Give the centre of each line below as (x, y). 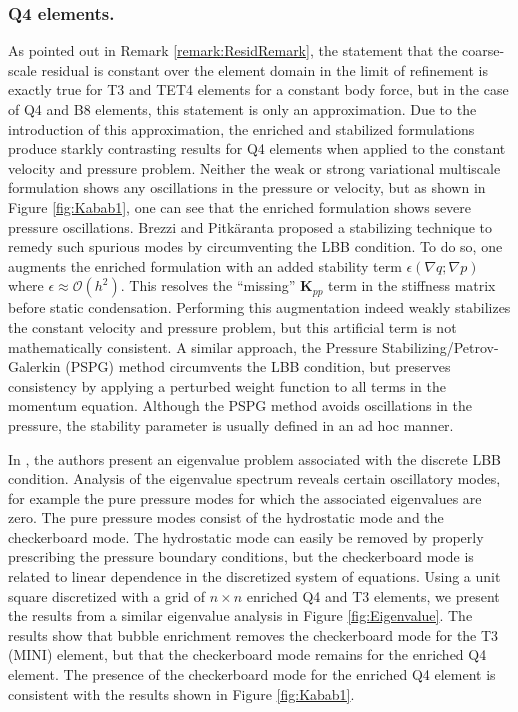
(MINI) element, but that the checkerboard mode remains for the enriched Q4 (247, 654)
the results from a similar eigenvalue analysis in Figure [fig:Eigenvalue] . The (240, 615)
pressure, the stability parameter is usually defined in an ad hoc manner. (231, 424)
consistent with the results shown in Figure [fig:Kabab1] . (181, 693)
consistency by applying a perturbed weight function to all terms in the (227, 385)
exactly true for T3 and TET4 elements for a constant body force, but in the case (258, 89)
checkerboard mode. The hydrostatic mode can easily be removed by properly (246, 536)
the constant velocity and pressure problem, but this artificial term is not (232, 326)
